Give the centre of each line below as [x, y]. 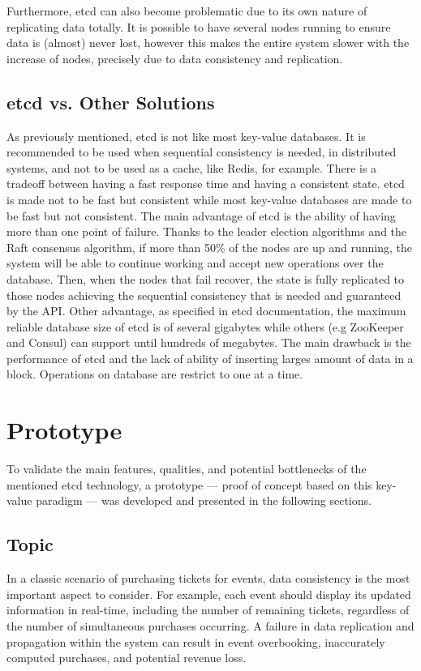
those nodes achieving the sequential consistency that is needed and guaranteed [204, 295]
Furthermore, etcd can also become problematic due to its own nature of [187, 11]
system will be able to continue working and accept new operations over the [195, 263]
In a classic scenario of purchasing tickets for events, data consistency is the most [208, 578]
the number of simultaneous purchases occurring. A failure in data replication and [210, 625]
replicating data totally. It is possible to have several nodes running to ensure [199, 26]
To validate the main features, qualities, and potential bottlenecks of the [187, 469]
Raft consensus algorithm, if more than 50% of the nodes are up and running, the [210, 247]
